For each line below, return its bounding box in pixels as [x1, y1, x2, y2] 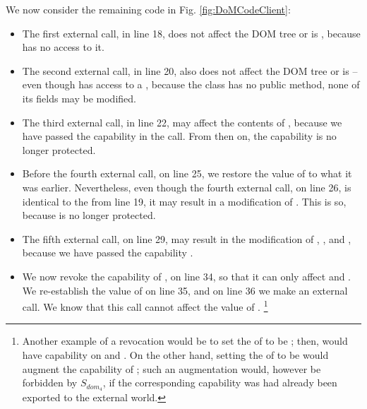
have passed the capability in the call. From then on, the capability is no [22, 129, 337, 143]
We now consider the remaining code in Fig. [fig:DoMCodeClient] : [6, 2, 291, 16]
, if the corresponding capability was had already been [102, 375, 337, 390]
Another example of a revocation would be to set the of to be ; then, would [22, 333, 348, 348]
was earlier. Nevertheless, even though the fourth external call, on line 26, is [22, 179, 351, 194]
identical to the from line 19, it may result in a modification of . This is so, [22, 194, 347, 208]
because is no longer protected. [22, 208, 156, 223]
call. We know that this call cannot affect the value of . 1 [22, 297, 268, 314]
